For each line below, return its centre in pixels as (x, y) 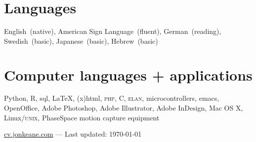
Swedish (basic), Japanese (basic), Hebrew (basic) (81, 41)
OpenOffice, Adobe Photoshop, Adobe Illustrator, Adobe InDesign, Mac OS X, (124, 108)
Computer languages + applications (128, 74)
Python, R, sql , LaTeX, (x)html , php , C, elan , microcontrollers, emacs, (112, 98)
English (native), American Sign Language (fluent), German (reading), (113, 31)
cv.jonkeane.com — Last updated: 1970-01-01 (73, 134)
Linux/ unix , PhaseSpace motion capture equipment (82, 117)
